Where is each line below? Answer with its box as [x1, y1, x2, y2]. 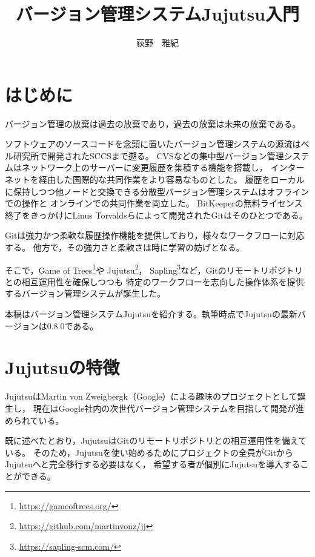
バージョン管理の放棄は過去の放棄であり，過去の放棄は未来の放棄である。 [5, 117, 301, 130]
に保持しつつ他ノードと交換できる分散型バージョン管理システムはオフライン [5, 185, 310, 197]
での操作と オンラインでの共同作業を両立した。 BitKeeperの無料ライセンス [5, 197, 303, 209]
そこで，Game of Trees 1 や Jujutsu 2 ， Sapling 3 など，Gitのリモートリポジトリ [5, 262, 303, 276]
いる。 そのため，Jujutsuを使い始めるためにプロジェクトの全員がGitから [5, 446, 294, 458]
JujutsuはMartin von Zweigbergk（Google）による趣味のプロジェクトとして [5, 390, 297, 403]
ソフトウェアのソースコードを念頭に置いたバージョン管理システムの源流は [5, 137, 301, 150]
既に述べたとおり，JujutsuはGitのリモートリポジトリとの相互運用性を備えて [5, 434, 307, 447]
